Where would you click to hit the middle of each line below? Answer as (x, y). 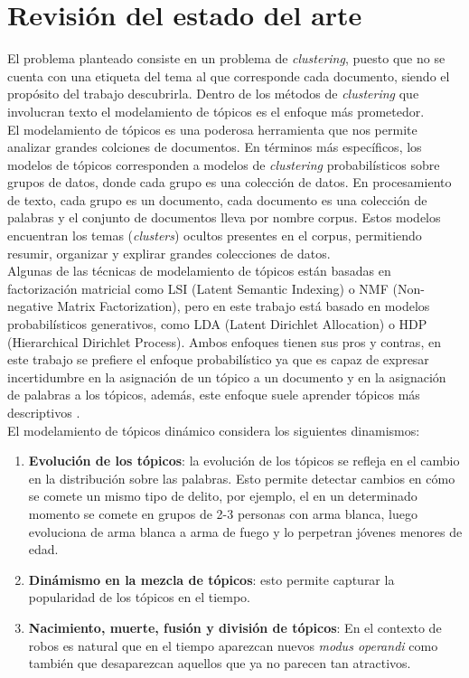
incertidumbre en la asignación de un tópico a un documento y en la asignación (227, 377)
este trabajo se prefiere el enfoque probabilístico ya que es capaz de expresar (218, 359)
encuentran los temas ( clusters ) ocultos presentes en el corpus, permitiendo (215, 235)
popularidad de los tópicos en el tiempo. (140, 597)
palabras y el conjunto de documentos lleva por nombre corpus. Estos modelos (224, 217)
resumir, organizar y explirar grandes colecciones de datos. (169, 253)
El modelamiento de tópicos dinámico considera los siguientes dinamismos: (214, 430)
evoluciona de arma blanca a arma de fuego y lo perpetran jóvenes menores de (245, 531)
